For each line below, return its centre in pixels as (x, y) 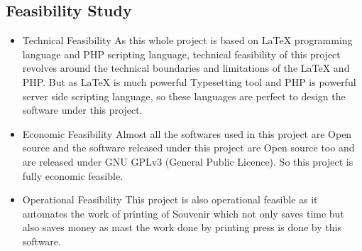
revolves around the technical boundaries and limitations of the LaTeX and (186, 68)
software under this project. (82, 110)
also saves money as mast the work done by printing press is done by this (182, 227)
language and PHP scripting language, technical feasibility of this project (181, 54)
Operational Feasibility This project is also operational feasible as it (170, 199)
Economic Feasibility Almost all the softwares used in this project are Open (187, 133)
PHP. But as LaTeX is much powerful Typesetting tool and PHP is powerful (189, 81)
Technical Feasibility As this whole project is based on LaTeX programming (187, 40)
